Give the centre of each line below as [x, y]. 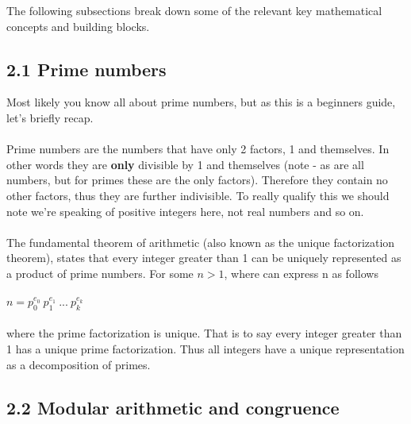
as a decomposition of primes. [79, 364]
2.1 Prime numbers [86, 69]
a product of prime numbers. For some [100, 273]
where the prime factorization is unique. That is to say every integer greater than [204, 333]
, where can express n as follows [301, 273]
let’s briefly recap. [50, 117]
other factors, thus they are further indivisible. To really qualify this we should [198, 195]
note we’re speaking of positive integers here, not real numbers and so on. [185, 211]
